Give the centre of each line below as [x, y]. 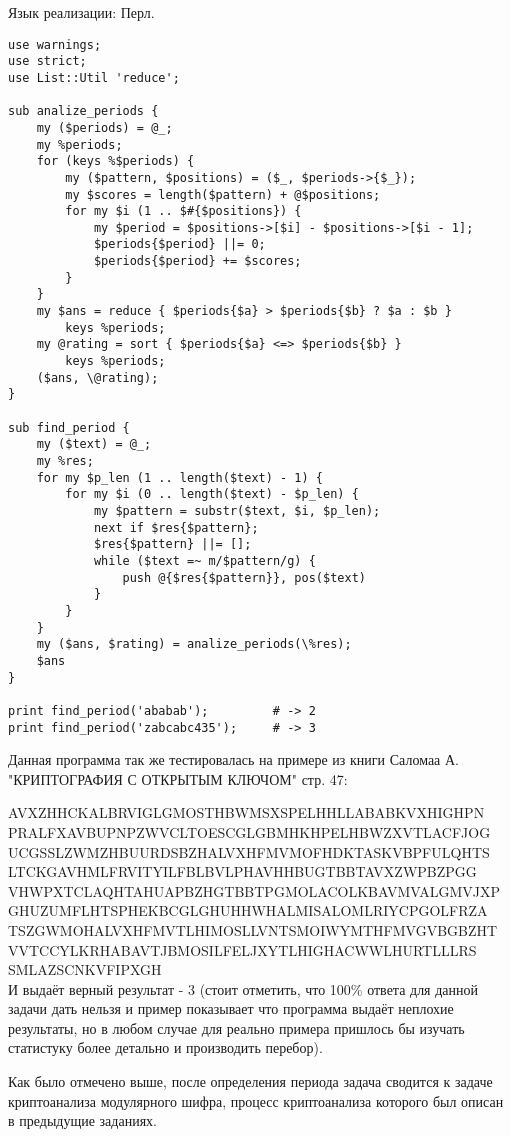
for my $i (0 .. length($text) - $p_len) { [212, 494]
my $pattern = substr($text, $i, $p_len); [237, 510]
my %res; [65, 461]
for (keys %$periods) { [115, 161]
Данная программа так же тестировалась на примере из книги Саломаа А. [233, 759]
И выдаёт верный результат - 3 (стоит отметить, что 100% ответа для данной [243, 988]
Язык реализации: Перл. [81, 12]
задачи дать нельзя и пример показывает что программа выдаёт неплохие [231, 1008]
